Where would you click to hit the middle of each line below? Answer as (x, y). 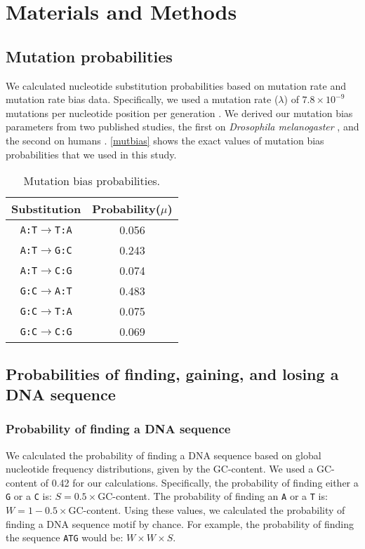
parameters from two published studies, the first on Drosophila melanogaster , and (182, 127)
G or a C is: (29, 496)
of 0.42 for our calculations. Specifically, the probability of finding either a (199, 482)
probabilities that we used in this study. (91, 154)
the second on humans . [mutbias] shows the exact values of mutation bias (165, 140)
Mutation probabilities (89, 56)
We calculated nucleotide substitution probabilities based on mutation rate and (176, 85)
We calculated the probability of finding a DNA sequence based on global (164, 455)
